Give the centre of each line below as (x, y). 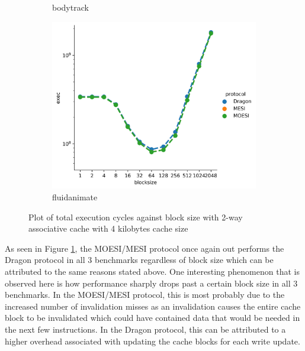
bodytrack (70, 7)
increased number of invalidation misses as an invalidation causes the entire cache (153, 306)
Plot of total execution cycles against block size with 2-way (136, 217)
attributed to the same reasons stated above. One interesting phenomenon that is (152, 272)
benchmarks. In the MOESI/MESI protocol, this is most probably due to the (145, 295)
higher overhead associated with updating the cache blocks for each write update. (152, 341)
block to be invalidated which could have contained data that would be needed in (152, 318)
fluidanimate (75, 197)
